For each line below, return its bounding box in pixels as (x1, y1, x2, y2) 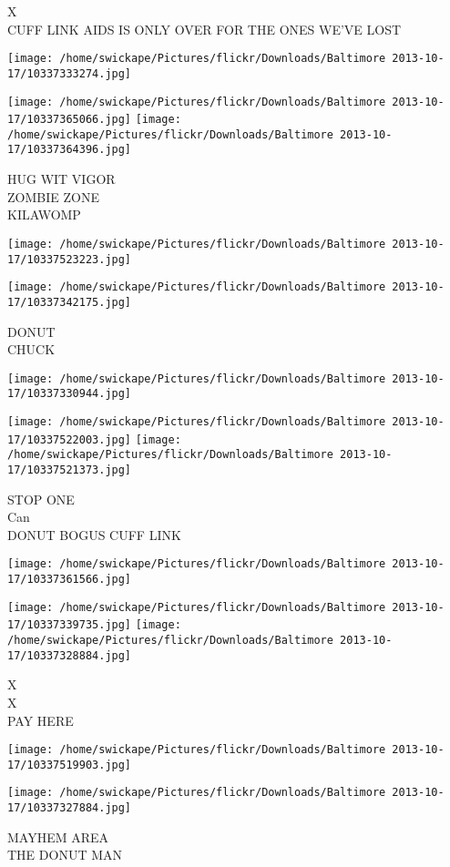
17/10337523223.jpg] (7, 252, 132, 266)
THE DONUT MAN (7, 845, 122, 864)
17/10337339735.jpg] (7, 618, 132, 632)
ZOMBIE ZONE (7, 187, 99, 206)
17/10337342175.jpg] (7, 295, 132, 309)
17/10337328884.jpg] (7, 648, 132, 662)
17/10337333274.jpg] (7, 66, 132, 80)
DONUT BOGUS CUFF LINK (7, 525, 181, 544)
